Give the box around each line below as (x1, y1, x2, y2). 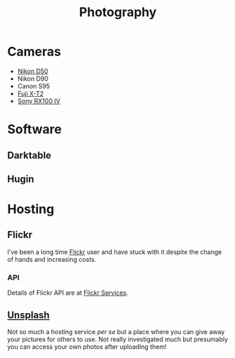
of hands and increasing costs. (7, 255, 97, 263)
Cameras (7, 44, 62, 60)
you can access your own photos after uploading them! (7, 343, 167, 351)
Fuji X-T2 (17, 89, 44, 98)
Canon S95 (17, 81, 51, 90)
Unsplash (7, 309, 51, 321)
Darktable (7, 149, 51, 161)
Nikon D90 (17, 74, 49, 83)
